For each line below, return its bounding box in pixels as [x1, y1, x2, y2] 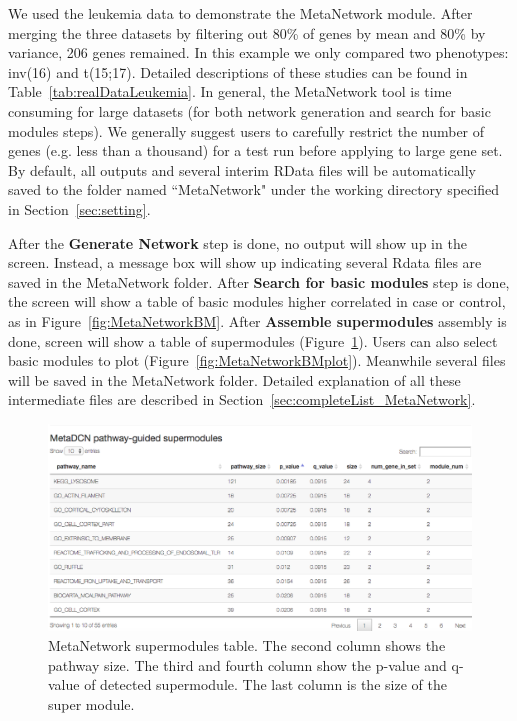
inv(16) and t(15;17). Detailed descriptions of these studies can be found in [8, 61, 468, 82]
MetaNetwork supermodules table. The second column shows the [48, 634, 446, 655]
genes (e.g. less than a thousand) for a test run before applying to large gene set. [8, 140, 503, 161]
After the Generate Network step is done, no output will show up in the [8, 232, 467, 253]
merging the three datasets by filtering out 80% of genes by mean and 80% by [8, 22, 486, 43]
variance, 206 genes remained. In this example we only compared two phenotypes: [8, 42, 509, 63]
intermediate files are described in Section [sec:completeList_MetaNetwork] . [8, 389, 476, 410]
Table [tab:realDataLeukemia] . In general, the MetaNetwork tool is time [8, 81, 452, 102]
